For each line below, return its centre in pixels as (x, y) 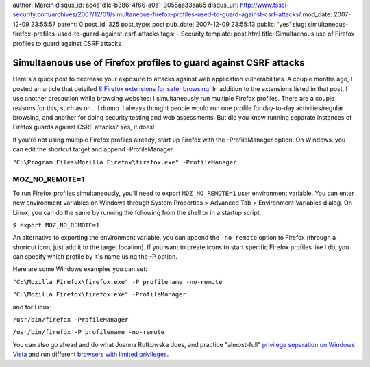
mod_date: (317, 14)
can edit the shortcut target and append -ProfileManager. (94, 149)
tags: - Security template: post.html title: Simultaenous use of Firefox (258, 34)
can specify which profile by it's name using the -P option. (95, 257)
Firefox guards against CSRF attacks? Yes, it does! (84, 127)
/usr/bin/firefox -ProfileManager (71, 320)
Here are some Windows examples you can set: (80, 269)
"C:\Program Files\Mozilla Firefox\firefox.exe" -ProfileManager (125, 162)
